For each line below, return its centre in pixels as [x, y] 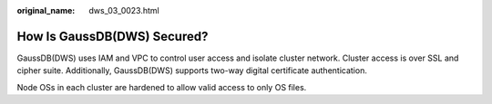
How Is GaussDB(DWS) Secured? [113, 36]
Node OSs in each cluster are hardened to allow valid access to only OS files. [162, 87]
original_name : [46, 10]
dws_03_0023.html [124, 10]
